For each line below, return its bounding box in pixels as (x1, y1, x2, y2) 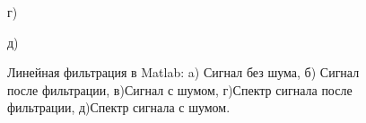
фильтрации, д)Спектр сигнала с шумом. (7, 98, 231, 117)
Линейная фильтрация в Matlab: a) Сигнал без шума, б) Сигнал (7, 63, 360, 82)
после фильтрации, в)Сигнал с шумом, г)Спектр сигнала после (7, 80, 353, 99)
